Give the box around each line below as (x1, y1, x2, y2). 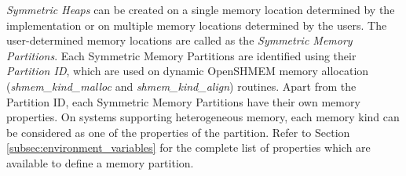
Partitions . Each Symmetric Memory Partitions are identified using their (6, 47, 357, 63)
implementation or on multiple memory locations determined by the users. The (6, 16, 387, 33)
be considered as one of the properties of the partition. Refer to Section (6, 124, 350, 140)
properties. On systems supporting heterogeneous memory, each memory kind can (6, 109, 400, 125)
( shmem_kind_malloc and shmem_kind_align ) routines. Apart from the (6, 77, 357, 94)
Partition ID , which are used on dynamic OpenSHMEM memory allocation (6, 63, 369, 79)
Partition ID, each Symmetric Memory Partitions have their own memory (6, 93, 360, 110)
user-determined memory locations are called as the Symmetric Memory (6, 32, 353, 48)
